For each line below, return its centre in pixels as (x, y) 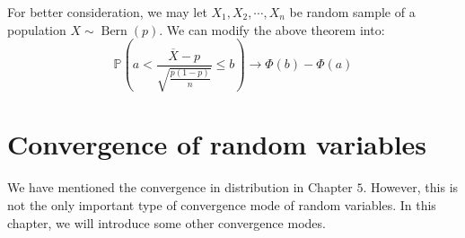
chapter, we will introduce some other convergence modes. (167, 222)
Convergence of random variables (217, 144)
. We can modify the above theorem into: (272, 29)
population (37, 29)
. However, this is (411, 187)
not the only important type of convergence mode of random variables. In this (222, 204)
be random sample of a (352, 12)
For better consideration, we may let (107, 12)
